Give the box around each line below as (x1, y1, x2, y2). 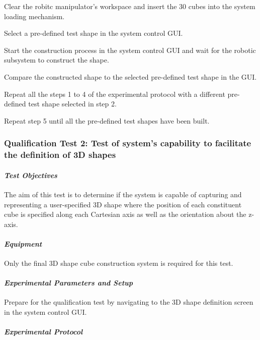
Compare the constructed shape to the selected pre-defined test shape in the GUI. (4, 71, 257, 82)
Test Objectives (4, 169, 57, 180)
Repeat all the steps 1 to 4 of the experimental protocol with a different (4, 88, 225, 99)
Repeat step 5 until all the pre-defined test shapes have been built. (4, 115, 210, 126)
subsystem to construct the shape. (4, 54, 109, 65)
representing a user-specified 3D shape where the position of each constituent (4, 199, 242, 209)
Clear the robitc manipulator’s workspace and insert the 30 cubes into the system (4, 1, 255, 11)
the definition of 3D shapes (4, 148, 116, 161)
